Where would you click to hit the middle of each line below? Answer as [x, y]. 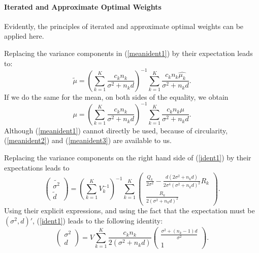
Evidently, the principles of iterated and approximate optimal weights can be [124, 26]
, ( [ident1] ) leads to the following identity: [98, 220]
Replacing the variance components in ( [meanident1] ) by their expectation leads [128, 53]
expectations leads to [37, 167]
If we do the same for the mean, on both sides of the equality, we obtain [116, 96]
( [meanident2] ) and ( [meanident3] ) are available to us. [88, 140]
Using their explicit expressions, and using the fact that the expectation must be [129, 210]
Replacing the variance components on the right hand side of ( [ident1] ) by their [128, 157]
